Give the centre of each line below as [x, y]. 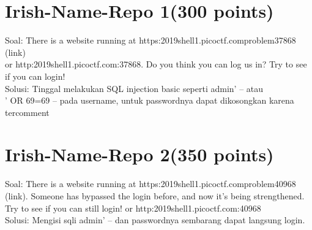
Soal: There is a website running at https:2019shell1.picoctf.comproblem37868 [150, 40]
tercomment [27, 112]
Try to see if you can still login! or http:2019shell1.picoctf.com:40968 [133, 208]
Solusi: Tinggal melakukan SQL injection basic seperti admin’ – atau [134, 88]
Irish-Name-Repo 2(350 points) [139, 154]
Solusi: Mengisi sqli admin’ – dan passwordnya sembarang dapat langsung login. [155, 220]
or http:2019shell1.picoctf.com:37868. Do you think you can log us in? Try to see [156, 64]
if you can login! [35, 76]
